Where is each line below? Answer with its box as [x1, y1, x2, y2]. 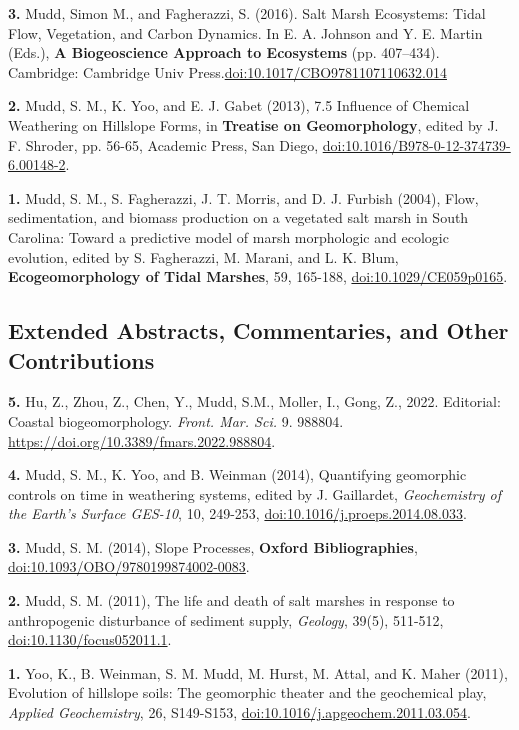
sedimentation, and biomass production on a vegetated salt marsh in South [8, 207, 469, 228]
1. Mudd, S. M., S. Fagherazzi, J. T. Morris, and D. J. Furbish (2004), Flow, [8, 187, 479, 208]
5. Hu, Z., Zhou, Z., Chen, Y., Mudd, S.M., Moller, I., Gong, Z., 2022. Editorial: [8, 391, 501, 412]
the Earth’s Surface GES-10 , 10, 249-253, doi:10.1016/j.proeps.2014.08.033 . [8, 503, 467, 524]
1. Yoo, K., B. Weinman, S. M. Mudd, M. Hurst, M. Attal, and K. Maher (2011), [8, 662, 508, 683]
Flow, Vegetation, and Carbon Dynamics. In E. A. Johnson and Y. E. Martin [8, 22, 483, 43]
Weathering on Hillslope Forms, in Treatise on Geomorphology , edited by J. [8, 114, 499, 135]
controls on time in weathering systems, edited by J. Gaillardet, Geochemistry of [8, 483, 501, 504]
